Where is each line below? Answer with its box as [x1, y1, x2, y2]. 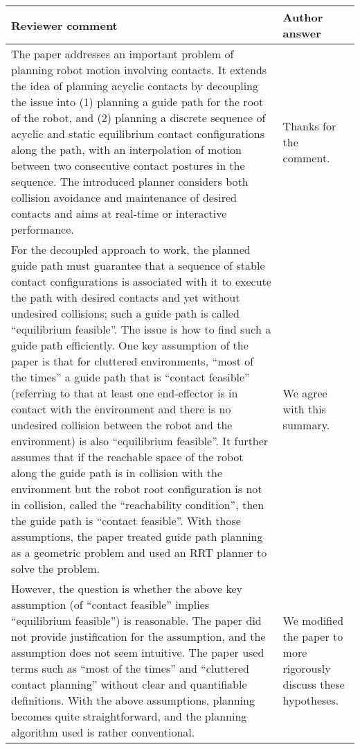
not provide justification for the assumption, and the [11, 628, 266, 644]
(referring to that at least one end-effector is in [11, 385, 238, 401]
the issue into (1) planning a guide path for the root [11, 94, 264, 110]
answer [282, 25, 321, 41]
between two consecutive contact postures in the [11, 157, 245, 173]
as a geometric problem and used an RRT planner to [11, 544, 267, 560]
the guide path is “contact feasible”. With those [11, 513, 241, 528]
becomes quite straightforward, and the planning [11, 708, 247, 724]
